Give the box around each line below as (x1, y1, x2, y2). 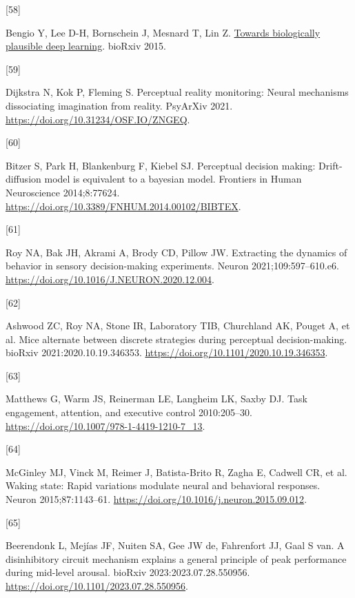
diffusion (6, 172, 41, 186)
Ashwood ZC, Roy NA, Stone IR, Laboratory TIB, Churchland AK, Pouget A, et (6, 318, 350, 333)
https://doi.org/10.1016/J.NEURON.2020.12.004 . (6, 271, 214, 286)
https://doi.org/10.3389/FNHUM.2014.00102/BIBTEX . (6, 198, 241, 213)
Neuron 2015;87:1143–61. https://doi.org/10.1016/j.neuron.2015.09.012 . (6, 492, 307, 506)
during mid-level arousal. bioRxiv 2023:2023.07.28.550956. (6, 565, 250, 579)
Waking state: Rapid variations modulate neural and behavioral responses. (6, 478, 321, 493)
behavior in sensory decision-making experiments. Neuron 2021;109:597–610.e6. (6, 258, 339, 273)
